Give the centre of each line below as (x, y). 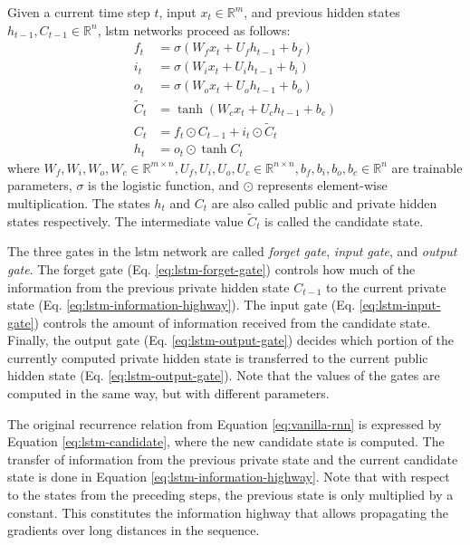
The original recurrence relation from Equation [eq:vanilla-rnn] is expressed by (225, 423)
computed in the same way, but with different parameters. (168, 393)
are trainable (427, 167)
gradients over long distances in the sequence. (134, 530)
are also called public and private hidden (324, 202)
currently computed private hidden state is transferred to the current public (218, 357)
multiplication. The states (79, 202)
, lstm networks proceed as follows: (194, 29)
